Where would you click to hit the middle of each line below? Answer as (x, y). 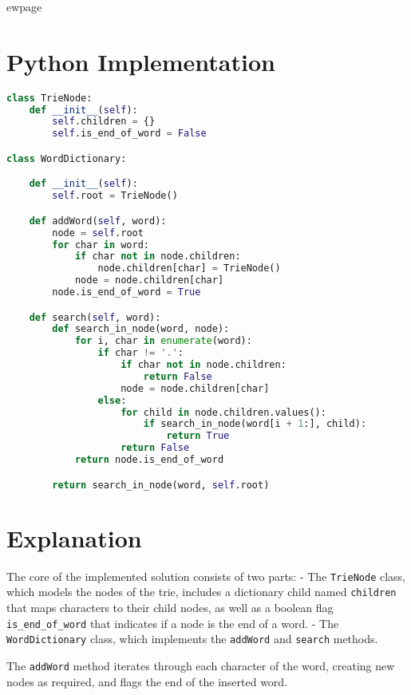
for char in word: (101, 245)
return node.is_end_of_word (149, 460)
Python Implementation (141, 61)
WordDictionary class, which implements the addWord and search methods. (192, 639)
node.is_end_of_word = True (126, 292)
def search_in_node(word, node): (141, 329)
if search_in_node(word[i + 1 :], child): (255, 424)
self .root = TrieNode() (115, 196)
